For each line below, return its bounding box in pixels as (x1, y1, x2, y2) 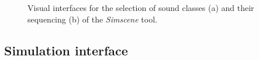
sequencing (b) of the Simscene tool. (27, 13, 157, 25)
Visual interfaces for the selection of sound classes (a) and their (27, 2, 254, 13)
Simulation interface (4, 41, 128, 59)
